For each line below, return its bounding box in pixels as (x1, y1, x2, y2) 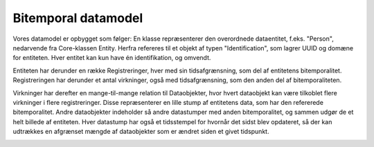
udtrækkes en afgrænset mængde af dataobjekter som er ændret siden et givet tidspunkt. (12, 128, 269, 136)
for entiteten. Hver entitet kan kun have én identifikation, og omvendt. (12, 54, 211, 62)
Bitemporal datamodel (12, 10, 143, 26)
